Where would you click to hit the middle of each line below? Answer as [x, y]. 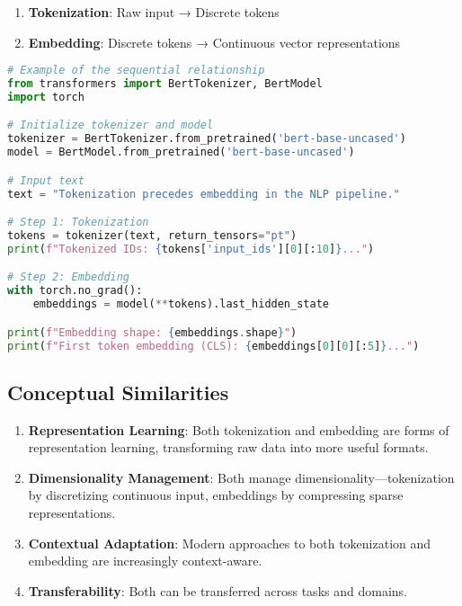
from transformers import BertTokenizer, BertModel [165, 84]
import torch [46, 97]
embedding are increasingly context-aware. [145, 561]
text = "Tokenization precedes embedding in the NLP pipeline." [204, 194]
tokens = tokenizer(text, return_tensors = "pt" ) [152, 236]
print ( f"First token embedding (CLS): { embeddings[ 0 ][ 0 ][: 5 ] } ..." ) [213, 346]
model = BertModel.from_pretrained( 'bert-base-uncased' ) [181, 152]
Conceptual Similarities [118, 392]
